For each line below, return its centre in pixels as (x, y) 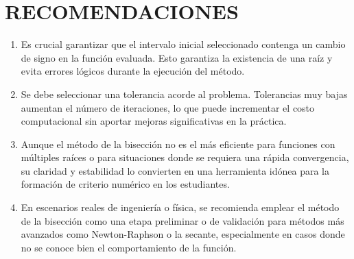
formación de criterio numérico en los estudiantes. (125, 184)
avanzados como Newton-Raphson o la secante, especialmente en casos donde (183, 234)
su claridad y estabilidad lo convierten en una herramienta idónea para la (175, 170)
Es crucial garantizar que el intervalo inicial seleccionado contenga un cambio (183, 44)
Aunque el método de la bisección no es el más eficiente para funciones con (178, 144)
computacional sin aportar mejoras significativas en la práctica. (154, 121)
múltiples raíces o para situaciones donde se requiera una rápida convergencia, (185, 157)
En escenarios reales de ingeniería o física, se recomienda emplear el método (180, 207)
